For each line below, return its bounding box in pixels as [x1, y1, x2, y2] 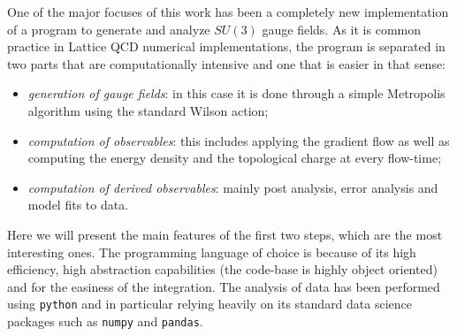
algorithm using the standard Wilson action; [27, 101, 269, 119]
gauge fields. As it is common [262, 19, 422, 38]
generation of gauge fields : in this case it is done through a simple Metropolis [27, 84, 446, 103]
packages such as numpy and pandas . [7, 311, 203, 330]
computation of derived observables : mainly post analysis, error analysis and [27, 178, 438, 196]
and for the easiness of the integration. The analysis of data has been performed [7, 277, 440, 295]
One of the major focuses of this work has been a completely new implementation [7, 3, 449, 20]
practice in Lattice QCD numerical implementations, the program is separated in [7, 37, 446, 56]
